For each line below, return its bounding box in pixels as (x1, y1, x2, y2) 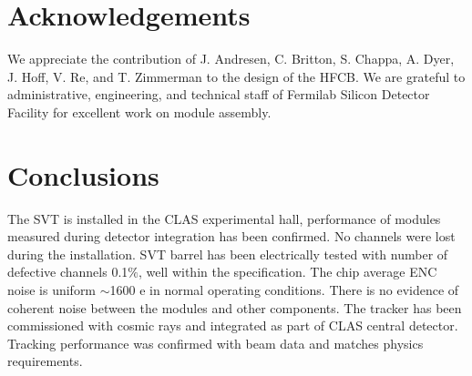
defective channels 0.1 (7, 262, 128, 281)
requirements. (7, 351, 83, 371)
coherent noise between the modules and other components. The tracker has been (7, 298, 462, 317)
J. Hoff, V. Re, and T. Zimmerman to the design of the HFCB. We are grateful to (7, 66, 466, 86)
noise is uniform (7, 280, 97, 299)
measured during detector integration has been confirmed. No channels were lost (7, 227, 456, 246)
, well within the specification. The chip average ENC (138, 262, 437, 281)
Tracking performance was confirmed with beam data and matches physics (7, 333, 424, 352)
